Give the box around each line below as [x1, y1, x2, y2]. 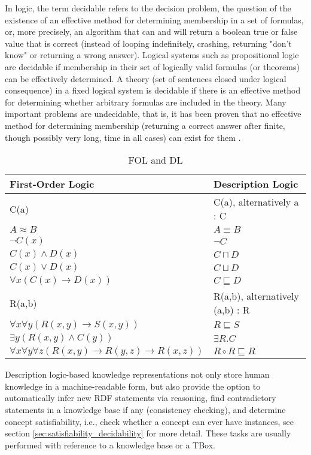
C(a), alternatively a [213, 195, 299, 209]
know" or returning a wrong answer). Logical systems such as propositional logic [5, 49, 299, 61]
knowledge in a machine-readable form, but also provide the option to [5, 379, 261, 392]
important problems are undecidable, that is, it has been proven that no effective [5, 107, 301, 120]
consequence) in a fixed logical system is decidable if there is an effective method [5, 84, 301, 97]
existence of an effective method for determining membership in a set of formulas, [5, 13, 304, 26]
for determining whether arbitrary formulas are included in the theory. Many [5, 95, 286, 108]
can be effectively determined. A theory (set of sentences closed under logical [5, 72, 286, 85]
